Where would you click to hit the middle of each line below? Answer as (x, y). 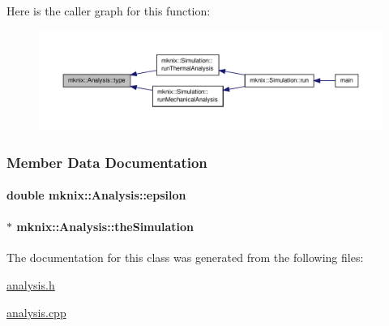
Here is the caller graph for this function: (109, 11)
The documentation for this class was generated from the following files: (185, 257)
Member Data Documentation (107, 162)
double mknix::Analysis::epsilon (96, 195)
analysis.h (31, 285)
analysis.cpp (36, 312)
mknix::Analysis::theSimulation (105, 227)
